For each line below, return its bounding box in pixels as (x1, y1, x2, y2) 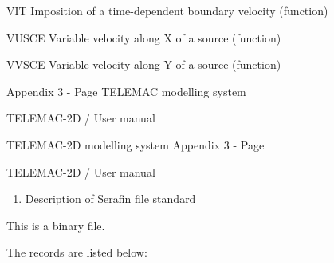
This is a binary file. (6, 217, 105, 233)
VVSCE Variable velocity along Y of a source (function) (6, 56, 281, 73)
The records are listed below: (6, 244, 147, 261)
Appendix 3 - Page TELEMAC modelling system (6, 82, 246, 99)
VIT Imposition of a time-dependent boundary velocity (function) (6, 2, 328, 18)
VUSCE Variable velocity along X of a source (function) (6, 29, 281, 46)
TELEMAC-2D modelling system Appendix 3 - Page (6, 136, 265, 153)
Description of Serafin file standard (25, 190, 196, 207)
